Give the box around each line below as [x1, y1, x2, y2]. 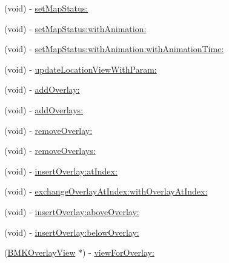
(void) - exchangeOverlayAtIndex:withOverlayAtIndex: [4, 185, 208, 198]
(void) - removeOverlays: [4, 144, 96, 157]
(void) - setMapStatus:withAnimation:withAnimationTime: [4, 42, 224, 55]
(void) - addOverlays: [4, 103, 84, 116]
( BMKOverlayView [4, 246, 76, 259]
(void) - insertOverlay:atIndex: [4, 164, 118, 177]
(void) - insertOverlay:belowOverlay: [4, 225, 139, 238]
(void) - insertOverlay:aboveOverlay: [4, 205, 139, 218]
